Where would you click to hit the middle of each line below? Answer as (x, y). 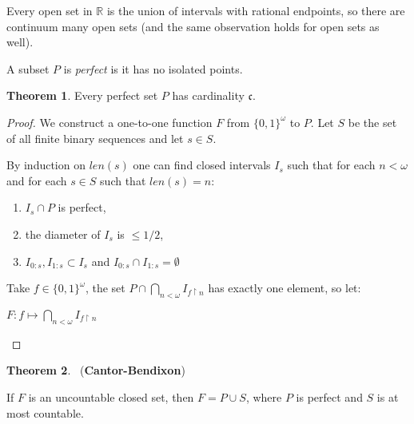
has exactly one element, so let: (285, 288)
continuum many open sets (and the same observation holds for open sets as (193, 26)
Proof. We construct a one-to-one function (109, 122)
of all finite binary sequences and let (95, 138)
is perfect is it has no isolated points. (153, 68)
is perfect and (329, 396)
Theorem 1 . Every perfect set (82, 95)
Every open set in (50, 10)
